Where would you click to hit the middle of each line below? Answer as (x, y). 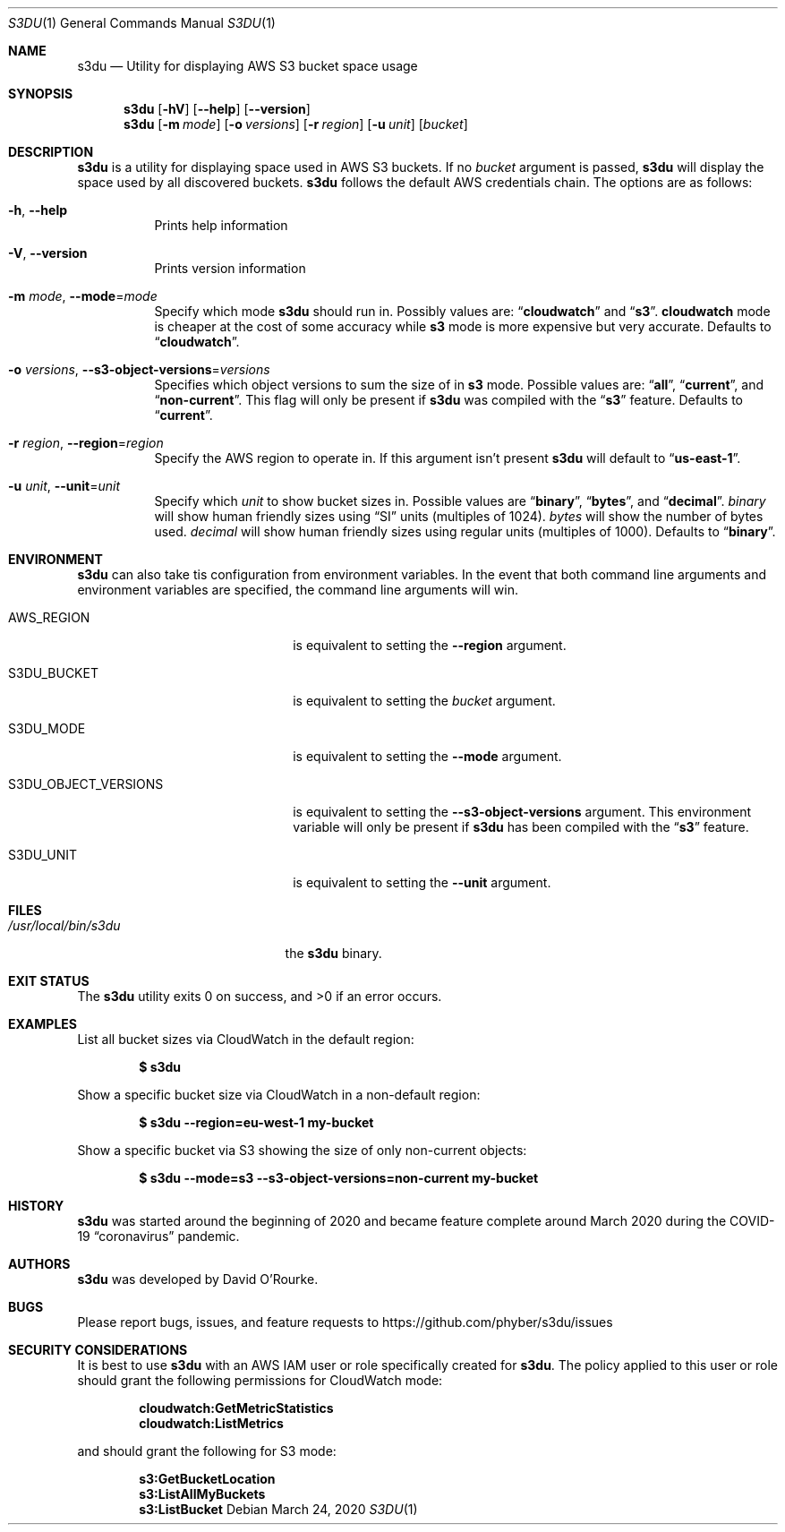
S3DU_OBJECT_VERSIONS (86, 784)
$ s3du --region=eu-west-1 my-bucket (256, 1122)
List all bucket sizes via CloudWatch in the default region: (246, 1039)
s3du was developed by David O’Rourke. (198, 1279)
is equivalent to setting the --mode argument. (427, 756)
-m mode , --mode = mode (83, 296)
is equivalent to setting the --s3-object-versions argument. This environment (522, 812)
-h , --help (38, 210)
